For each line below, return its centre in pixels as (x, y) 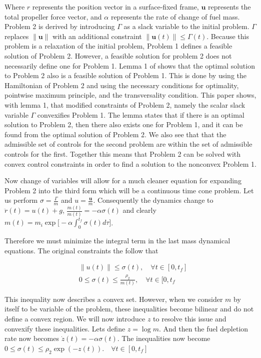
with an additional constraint (97, 36)
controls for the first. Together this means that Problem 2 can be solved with (123, 153)
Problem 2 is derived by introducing (60, 26)
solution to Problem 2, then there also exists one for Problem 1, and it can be (124, 124)
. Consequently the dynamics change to (153, 200)
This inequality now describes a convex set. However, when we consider (114, 299)
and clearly (139, 210)
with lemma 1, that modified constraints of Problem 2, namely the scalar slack (125, 104)
